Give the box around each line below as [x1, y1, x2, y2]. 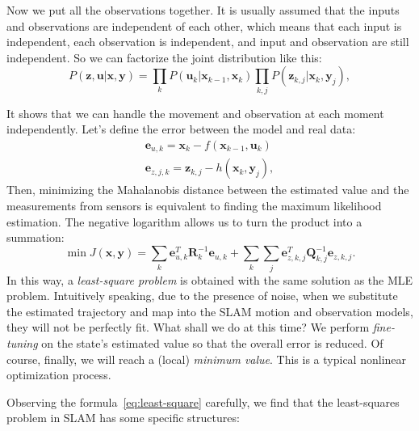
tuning [6, 334, 38, 351]
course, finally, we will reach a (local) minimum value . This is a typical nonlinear [6, 350, 407, 367]
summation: [6, 229, 65, 246]
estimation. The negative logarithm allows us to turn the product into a [6, 213, 362, 230]
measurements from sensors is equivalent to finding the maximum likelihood [6, 197, 382, 213]
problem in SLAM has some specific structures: [6, 409, 240, 426]
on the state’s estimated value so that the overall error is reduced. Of [41, 334, 383, 351]
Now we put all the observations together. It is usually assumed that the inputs [6, 2, 400, 18]
